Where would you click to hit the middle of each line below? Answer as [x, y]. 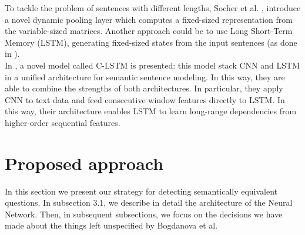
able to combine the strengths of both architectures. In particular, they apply [144, 88]
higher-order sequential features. [63, 122]
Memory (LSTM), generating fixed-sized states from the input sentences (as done [151, 42]
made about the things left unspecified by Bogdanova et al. [111, 225]
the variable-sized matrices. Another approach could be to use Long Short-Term [149, 31]
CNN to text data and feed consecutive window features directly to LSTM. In [145, 99]
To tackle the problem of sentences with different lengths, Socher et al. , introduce [153, 8]
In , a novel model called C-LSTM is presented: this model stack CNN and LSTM [152, 65]
